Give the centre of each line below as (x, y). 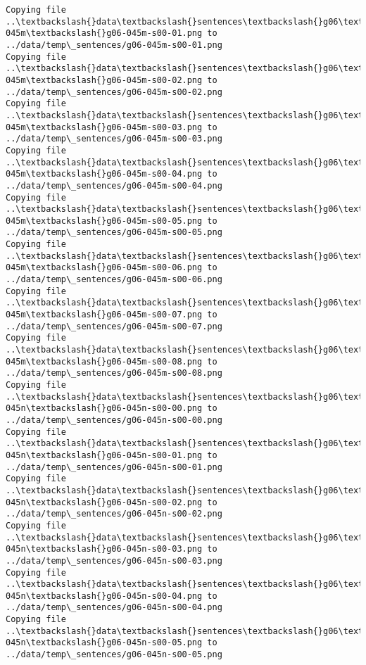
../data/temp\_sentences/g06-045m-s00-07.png (114, 326)
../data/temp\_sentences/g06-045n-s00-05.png (114, 655)
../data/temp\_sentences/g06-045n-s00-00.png (114, 420)
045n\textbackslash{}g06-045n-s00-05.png (104, 643)
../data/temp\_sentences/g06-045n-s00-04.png (114, 608)
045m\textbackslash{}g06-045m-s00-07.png (104, 315)
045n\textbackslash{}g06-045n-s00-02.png (104, 502)
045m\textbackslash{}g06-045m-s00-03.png (104, 127)
